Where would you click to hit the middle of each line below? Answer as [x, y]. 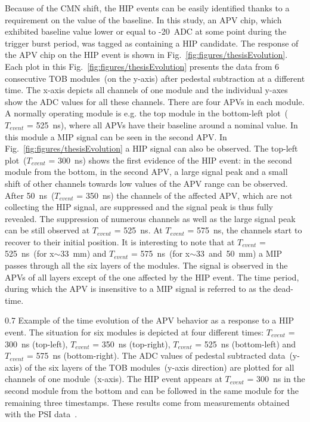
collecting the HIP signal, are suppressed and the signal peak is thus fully [139, 207]
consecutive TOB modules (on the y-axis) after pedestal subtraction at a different [155, 78]
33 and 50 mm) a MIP [239, 253]
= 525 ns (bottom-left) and [246, 344]
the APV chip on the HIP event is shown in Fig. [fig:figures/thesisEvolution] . [146, 55]
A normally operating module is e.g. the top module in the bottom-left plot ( [147, 113]
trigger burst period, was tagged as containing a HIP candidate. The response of [152, 43]
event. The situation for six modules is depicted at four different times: [134, 332]
